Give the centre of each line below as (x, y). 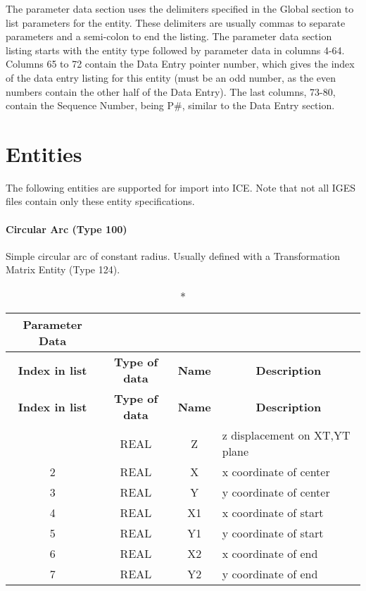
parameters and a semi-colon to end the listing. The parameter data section (169, 36)
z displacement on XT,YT (286, 435)
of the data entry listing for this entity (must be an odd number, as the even (171, 77)
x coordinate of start (273, 513)
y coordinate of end (270, 574)
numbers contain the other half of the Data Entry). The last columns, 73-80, (171, 91)
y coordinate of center (276, 492)
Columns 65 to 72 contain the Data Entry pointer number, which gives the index (180, 64)
